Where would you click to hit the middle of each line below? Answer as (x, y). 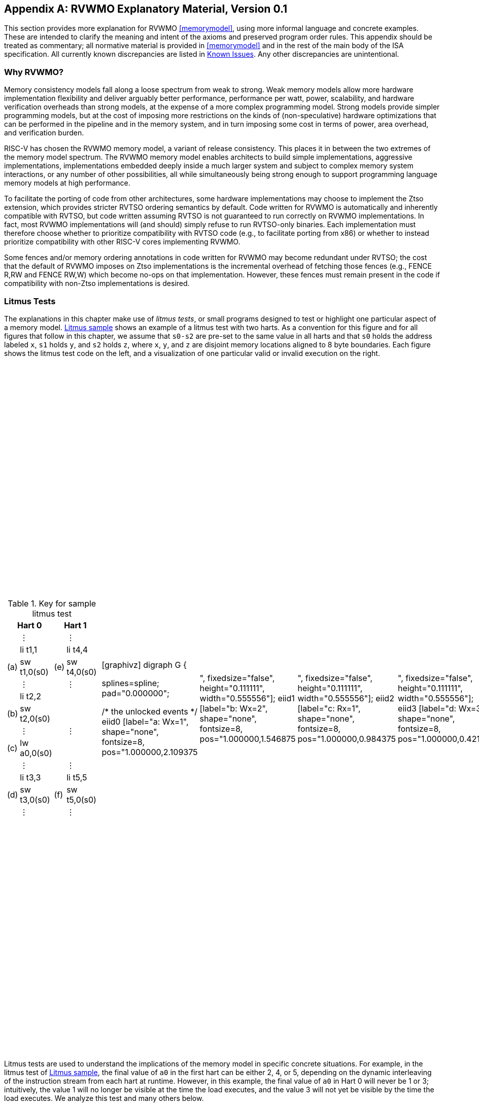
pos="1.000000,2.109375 (150, 752)
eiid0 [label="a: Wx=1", (145, 721)
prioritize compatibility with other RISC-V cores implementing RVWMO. (122, 242)
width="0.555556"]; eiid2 (346, 698)
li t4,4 (77, 649)
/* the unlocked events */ (150, 711)
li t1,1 (29, 649)
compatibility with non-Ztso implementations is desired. (97, 283)
